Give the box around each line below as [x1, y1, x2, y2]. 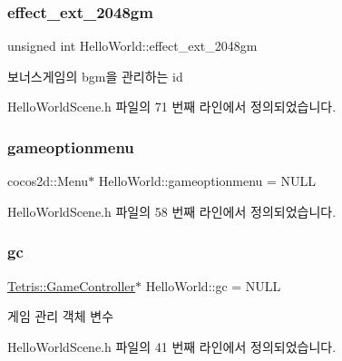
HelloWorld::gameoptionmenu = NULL [98, 171, 317, 190]
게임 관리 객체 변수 [7, 307, 114, 326]
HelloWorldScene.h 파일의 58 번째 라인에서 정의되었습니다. [7, 201, 337, 220]
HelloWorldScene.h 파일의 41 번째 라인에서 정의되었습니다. [7, 337, 337, 356]
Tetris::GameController [7, 276, 136, 295]
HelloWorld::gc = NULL [145, 276, 281, 295]
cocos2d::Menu [7, 171, 89, 190]
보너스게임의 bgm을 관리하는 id [7, 66, 183, 85]
